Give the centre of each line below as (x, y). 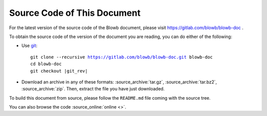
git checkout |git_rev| (59, 71)
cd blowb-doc (46, 64)
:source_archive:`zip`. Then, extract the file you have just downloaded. (93, 89)
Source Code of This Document (75, 13)
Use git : (29, 46)
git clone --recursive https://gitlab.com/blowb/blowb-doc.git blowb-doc (122, 57)
